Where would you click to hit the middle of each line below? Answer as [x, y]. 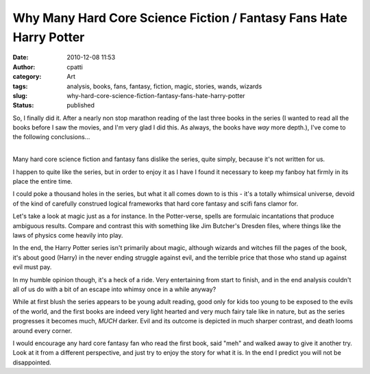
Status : [23, 105]
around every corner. [42, 331]
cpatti [75, 67]
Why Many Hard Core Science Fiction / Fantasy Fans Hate [180, 18]
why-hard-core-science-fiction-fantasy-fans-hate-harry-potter [156, 95]
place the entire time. [42, 182]
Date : [21, 58]
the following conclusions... [51, 137]
